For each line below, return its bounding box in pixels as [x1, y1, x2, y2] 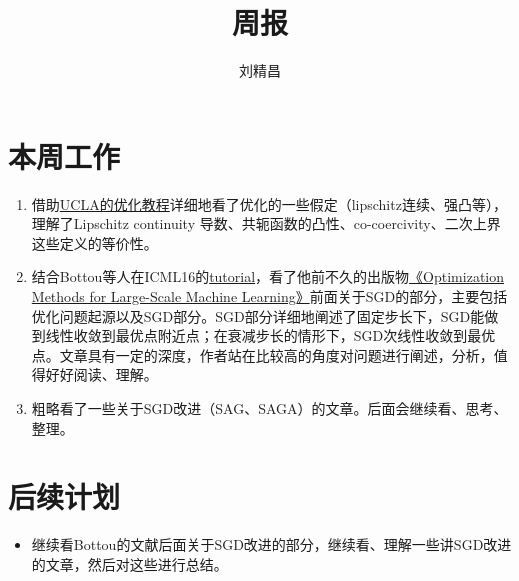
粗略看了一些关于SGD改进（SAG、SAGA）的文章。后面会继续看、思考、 [31, 398, 508, 418]
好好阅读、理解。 [45, 364, 158, 385]
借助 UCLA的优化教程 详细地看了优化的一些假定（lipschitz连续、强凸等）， [31, 193, 507, 214]
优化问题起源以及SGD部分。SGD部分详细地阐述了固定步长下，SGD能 [31, 305, 485, 326]
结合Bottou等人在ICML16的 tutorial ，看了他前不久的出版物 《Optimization [31, 266, 504, 287]
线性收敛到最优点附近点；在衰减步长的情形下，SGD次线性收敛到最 [45, 325, 482, 346]
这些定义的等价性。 [31, 232, 158, 253]
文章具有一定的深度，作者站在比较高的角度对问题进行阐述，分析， [59, 344, 494, 365]
